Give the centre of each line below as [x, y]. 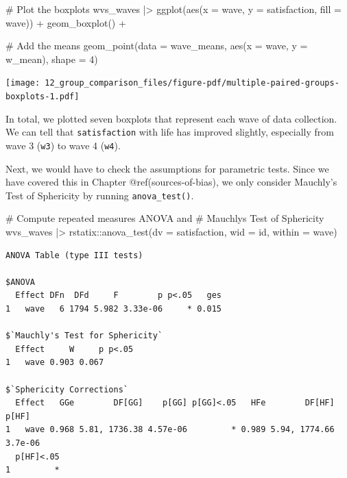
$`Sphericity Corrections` [67, 389]
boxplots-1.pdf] [43, 97]
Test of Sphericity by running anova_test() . [100, 195]
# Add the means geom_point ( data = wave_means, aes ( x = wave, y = [157, 46]
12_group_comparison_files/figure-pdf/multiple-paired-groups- [192, 83]
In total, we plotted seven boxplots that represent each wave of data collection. [171, 118]
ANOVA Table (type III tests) [74, 255]
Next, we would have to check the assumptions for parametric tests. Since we [167, 168]
